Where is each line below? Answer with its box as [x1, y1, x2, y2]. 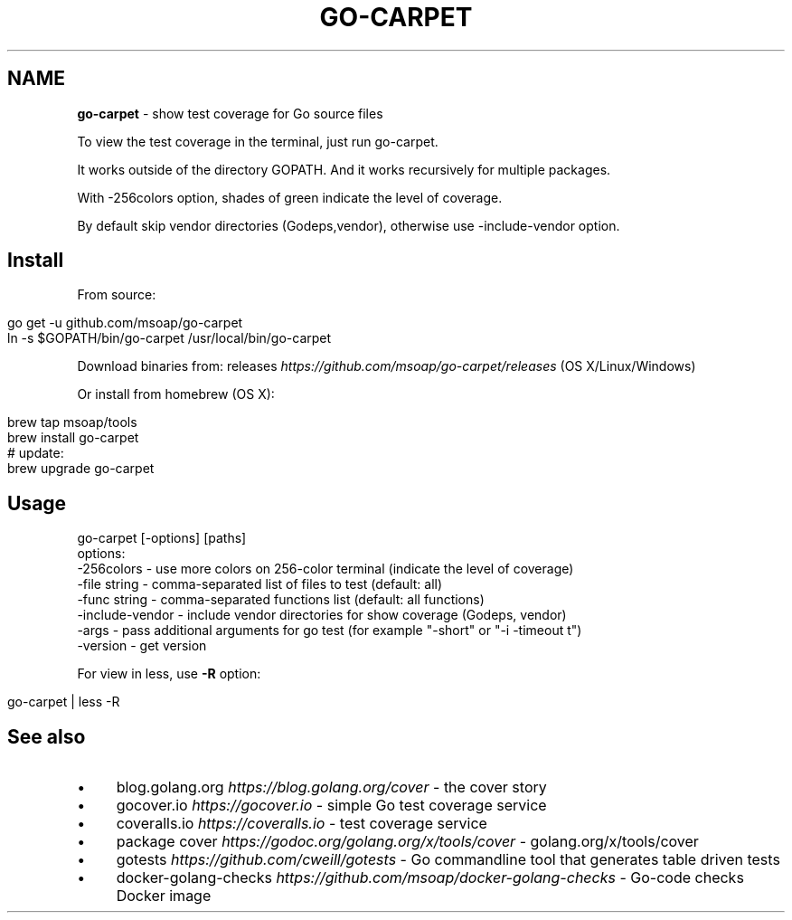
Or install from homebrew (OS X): [77, 386, 275, 403]
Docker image [116, 887, 212, 906]
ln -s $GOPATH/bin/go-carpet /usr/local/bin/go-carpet [7, 330, 332, 346]
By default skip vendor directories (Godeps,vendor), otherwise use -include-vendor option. [77, 217, 620, 233]
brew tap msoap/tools [7, 414, 137, 431]
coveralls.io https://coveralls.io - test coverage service [116, 814, 487, 833]
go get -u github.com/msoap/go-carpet [7, 315, 243, 331]
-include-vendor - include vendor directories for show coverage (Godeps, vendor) [77, 607, 567, 623]
